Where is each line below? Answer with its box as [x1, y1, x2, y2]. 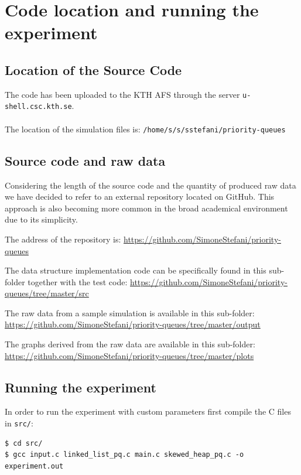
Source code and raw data [5, 151, 166, 169]
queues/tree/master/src [5, 287, 89, 299]
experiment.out [5, 462, 64, 470]
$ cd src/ [5, 439, 43, 447]
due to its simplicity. [5, 213, 78, 225]
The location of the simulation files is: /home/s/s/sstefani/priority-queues [5, 122, 286, 135]
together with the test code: [28, 275, 128, 288]
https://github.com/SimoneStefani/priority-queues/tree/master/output [5, 318, 261, 330]
